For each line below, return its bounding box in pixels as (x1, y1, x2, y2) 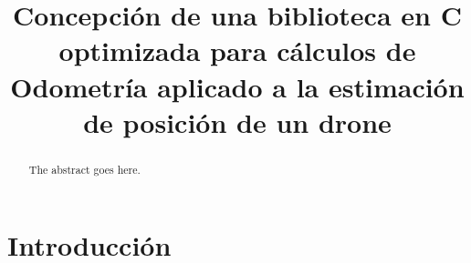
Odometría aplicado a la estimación (10, 67, 465, 105)
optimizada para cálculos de (58, 32, 416, 69)
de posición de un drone (83, 103, 392, 140)
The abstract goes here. (28, 161, 141, 177)
